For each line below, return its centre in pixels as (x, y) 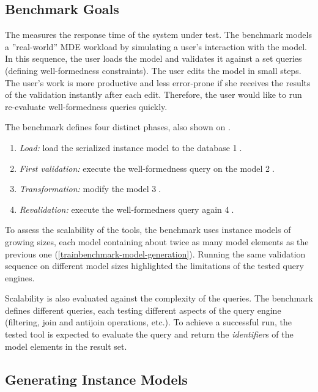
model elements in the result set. (66, 346)
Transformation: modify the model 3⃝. (90, 189)
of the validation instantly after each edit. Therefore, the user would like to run (153, 94)
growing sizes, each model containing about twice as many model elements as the (157, 241)
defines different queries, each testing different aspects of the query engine (143, 310)
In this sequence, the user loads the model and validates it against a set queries (153, 58)
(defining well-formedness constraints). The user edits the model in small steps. (153, 70)
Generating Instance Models (96, 379)
